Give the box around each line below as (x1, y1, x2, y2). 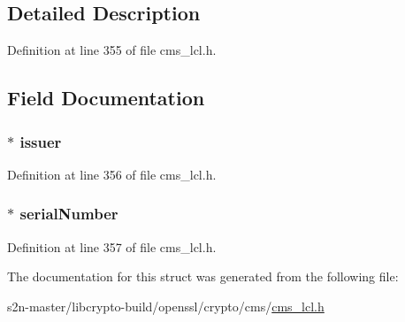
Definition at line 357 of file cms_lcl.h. (7, 237, 217, 256)
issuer (19, 130, 62, 152)
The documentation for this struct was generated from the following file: (7, 267, 399, 286)
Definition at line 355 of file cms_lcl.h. (7, 41, 217, 59)
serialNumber (19, 203, 118, 225)
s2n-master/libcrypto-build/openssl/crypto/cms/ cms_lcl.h (7, 296, 325, 315)
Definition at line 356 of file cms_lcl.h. (7, 165, 217, 183)
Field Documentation (7, 84, 205, 111)
